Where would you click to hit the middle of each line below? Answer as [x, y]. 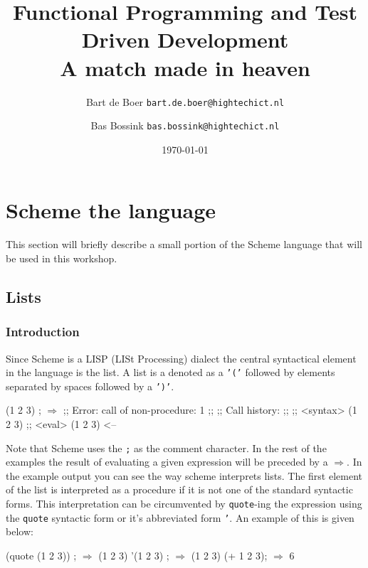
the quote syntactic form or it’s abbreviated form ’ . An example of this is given [180, 517]
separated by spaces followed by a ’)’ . [90, 386]
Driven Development [185, 39]
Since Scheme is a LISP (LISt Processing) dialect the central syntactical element [181, 358]
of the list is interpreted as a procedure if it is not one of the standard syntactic [179, 489]
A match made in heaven [185, 67]
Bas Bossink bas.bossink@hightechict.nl [185, 125]
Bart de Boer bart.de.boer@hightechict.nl [185, 101]
